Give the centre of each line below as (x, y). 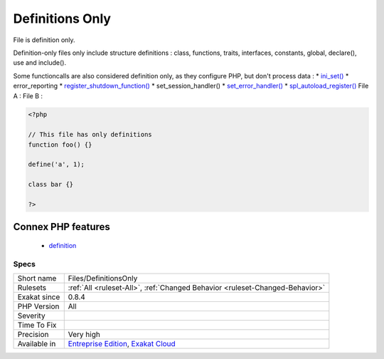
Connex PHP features (62, 227)
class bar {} (51, 184)
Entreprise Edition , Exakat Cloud (122, 344)
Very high (84, 335)
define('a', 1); (57, 165)
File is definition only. (44, 40)
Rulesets (32, 288)
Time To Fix (37, 326)
